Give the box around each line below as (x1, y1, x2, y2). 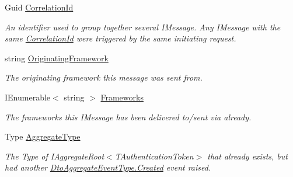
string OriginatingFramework (5, 51, 109, 64)
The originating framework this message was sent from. (5, 71, 203, 84)
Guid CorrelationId (5, 1, 74, 13)
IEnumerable (5, 91, 51, 103)
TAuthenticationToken (114, 150, 194, 162)
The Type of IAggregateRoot (5, 150, 104, 162)
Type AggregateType (5, 130, 81, 143)
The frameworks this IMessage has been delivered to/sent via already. (5, 110, 252, 123)
